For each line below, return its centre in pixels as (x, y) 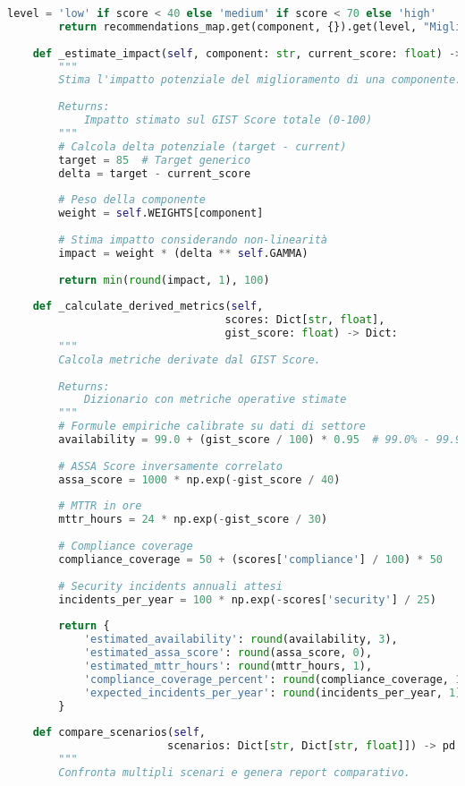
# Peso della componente (132, 200)
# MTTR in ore (100, 506)
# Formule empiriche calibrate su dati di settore (212, 427)
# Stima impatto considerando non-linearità (193, 239)
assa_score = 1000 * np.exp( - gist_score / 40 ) (199, 479)
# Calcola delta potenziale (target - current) (203, 146)
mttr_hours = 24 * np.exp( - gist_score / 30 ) (193, 520)
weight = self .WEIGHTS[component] (161, 214)
